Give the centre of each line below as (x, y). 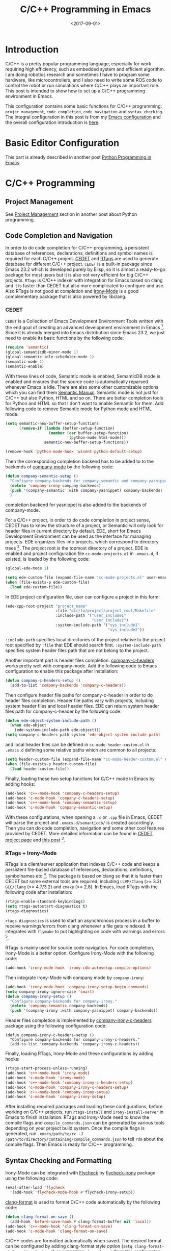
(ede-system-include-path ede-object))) (58, 730)
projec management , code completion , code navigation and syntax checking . (84, 111)
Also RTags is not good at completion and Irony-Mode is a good (72, 291)
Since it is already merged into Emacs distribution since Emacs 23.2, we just (85, 333)
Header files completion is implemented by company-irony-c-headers (78, 1020)
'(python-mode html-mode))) (96, 438)
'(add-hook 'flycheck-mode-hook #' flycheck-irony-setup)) (73, 1192)
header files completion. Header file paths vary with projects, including (80, 700)
